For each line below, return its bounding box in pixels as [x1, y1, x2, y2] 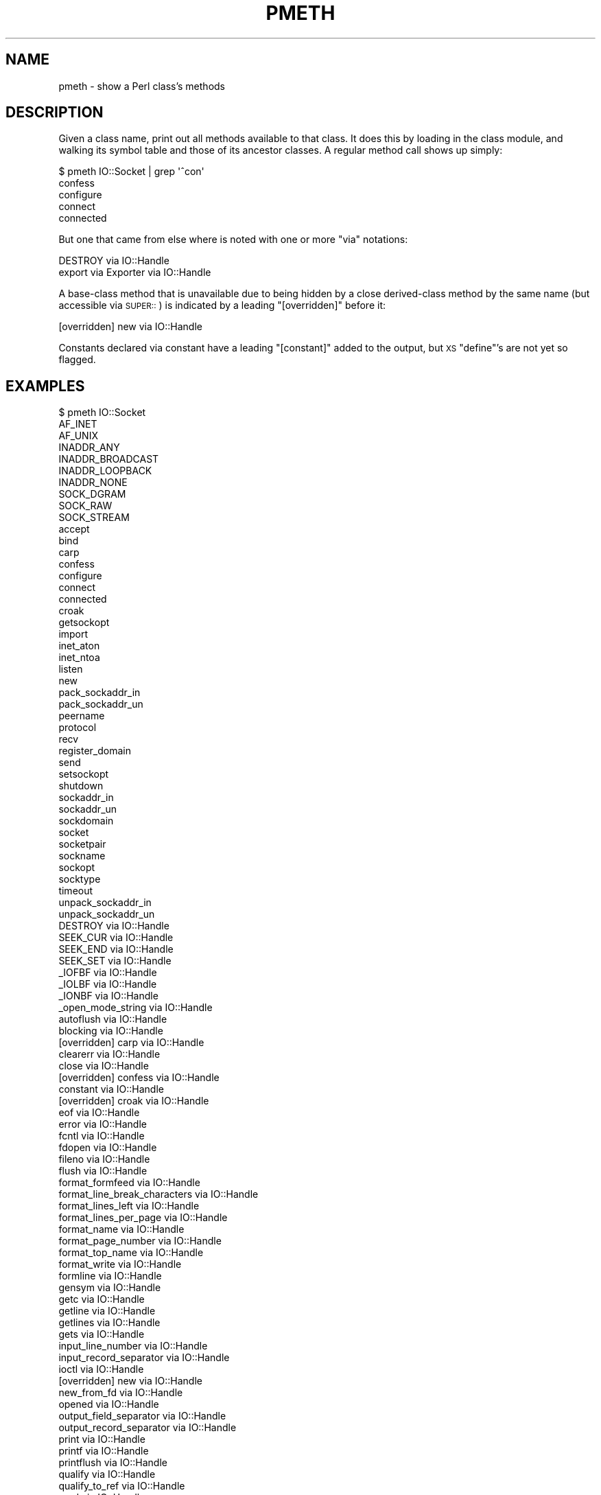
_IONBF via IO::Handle [58, 990, 158, 1002]
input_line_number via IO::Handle [58, 1340, 208, 1352]
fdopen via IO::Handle [58, 1141, 157, 1154]
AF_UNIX [58, 430, 98, 442]
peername [58, 710, 105, 722]
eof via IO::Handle [58, 1106, 140, 1119]
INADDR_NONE [58, 476, 128, 489]
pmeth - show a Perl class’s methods [58, 80, 225, 92]
